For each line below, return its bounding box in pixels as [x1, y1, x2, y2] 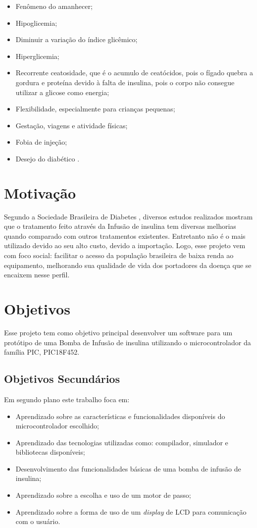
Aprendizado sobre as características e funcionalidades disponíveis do [15, 411, 225, 421]
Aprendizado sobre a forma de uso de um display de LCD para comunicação [15, 506, 247, 517]
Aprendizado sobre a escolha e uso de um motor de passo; [15, 490, 191, 500]
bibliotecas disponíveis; [15, 447, 85, 457]
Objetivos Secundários [4, 371, 120, 386]
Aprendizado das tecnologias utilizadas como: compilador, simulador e [15, 437, 228, 447]
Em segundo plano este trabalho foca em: [4, 394, 130, 404]
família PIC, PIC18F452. [4, 347, 80, 357]
